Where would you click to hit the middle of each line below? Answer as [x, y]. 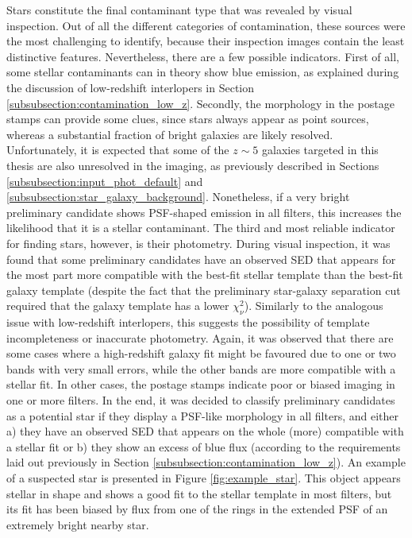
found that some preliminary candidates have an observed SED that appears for [201, 259]
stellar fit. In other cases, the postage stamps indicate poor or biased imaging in [201, 384]
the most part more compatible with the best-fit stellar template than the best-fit [205, 275]
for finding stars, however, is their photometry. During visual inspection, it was [198, 243]
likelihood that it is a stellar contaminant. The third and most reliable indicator [201, 228]
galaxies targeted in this [320, 150]
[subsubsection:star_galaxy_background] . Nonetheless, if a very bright [178, 197]
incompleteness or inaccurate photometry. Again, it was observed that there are [200, 337]
